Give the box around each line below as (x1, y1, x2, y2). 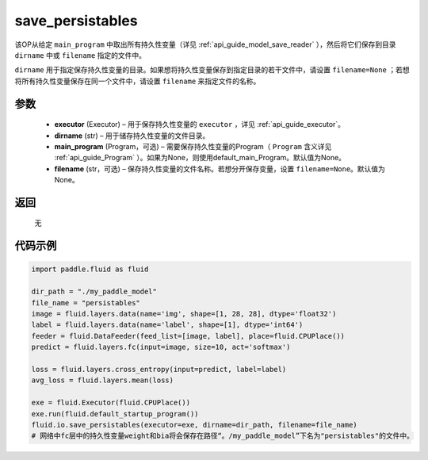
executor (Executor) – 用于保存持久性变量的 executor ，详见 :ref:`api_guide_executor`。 (54, 120, 345, 129)
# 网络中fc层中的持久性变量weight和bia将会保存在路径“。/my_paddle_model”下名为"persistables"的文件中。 (31, 431, 414, 440)
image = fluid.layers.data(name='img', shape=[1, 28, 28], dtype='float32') (31, 309, 337, 319)
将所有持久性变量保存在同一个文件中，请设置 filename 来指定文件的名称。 (14, 76, 261, 86)
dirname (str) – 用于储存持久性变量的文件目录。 (54, 131, 210, 140)
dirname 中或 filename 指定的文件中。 (14, 50, 147, 59)
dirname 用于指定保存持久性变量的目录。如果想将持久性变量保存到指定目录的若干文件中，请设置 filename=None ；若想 (14, 65, 410, 75)
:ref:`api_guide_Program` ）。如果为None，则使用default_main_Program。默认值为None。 (54, 153, 346, 163)
